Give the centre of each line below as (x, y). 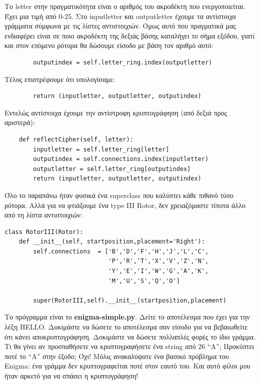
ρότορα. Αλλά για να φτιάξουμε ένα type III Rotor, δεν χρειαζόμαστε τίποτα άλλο (125, 205)
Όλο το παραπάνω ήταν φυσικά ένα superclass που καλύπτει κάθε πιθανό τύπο (119, 195)
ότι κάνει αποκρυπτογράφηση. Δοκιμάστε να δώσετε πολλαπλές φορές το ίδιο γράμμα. (130, 336)
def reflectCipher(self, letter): (76, 139)
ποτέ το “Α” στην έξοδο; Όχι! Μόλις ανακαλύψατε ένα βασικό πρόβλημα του (117, 356)
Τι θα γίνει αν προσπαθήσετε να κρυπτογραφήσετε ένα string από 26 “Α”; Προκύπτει (129, 346)
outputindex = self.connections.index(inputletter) (121, 159)
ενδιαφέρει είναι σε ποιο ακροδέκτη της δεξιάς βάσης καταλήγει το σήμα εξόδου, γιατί (130, 35)
